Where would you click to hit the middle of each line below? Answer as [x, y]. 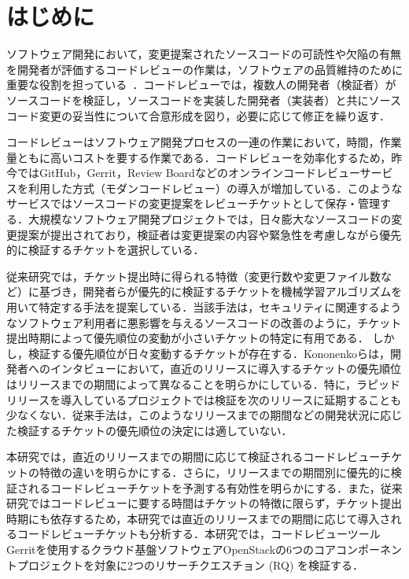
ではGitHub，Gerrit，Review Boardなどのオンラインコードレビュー [188, 173]
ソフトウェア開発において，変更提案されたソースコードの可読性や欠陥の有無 [204, 54]
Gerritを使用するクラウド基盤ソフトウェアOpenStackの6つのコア [171, 549]
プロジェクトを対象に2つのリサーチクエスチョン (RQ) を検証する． [190, 564]
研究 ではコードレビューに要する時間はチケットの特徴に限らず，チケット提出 [204, 503]
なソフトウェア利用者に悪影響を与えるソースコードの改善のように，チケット [204, 322]
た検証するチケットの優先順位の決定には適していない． [149, 430]
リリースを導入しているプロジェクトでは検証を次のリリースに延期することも [204, 399]
